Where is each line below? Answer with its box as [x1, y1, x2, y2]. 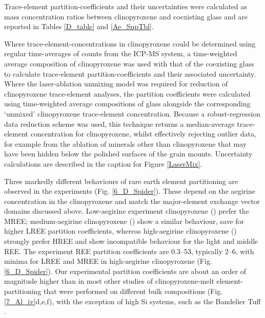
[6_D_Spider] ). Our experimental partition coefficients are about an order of [4, 265, 246, 276]
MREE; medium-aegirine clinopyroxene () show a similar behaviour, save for [4, 215, 244, 226]
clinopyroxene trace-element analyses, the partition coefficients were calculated [4, 88, 251, 99]
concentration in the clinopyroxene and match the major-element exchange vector [4, 195, 260, 206]
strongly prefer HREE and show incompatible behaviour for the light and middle [4, 236, 258, 246]
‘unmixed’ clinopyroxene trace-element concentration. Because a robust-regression [4, 108, 261, 119]
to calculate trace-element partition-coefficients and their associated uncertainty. [4, 68, 256, 79]
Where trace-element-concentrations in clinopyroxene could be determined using [4, 38, 256, 49]
